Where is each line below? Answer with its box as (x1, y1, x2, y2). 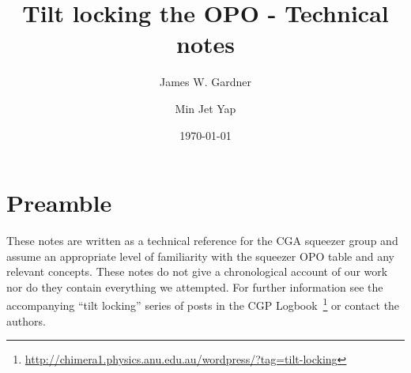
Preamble (6, 186, 112, 219)
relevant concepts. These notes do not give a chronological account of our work (6, 263, 388, 280)
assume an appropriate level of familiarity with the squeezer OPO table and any (6, 247, 394, 264)
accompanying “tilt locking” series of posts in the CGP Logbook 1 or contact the (6, 295, 400, 314)
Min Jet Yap (175, 100, 236, 116)
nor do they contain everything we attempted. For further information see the (6, 278, 383, 295)
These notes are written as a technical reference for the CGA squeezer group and (6, 232, 398, 249)
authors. (6, 312, 46, 329)
